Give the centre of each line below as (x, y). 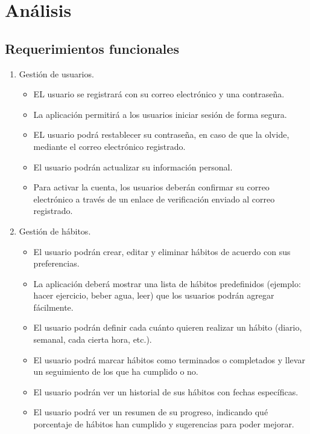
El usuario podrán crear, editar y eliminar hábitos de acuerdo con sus (162, 251)
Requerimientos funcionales (92, 48)
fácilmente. (53, 307)
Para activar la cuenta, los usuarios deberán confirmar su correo (151, 187)
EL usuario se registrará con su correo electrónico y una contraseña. (159, 94)
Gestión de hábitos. (55, 231)
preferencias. (56, 263)
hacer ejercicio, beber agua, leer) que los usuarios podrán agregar (154, 295)
